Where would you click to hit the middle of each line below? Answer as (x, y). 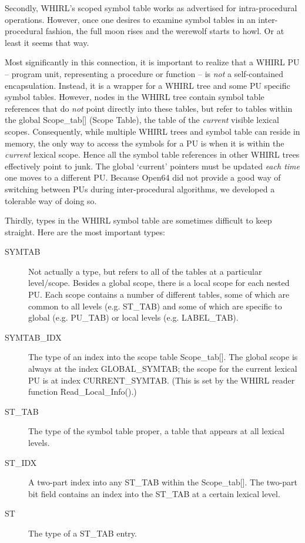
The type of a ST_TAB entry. (83, 533)
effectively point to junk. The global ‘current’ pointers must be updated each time (152, 166)
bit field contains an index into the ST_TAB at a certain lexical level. (154, 493)
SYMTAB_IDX (33, 337)
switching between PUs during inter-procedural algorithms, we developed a (140, 189)
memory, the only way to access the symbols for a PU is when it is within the (145, 143)
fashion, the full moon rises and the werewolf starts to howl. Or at (165, 31)
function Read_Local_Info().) (83, 392)
